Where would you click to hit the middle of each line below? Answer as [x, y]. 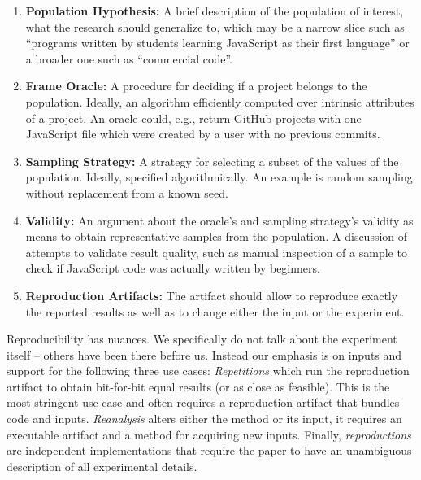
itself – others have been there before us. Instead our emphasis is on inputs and [204, 354]
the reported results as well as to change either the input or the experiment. [215, 311]
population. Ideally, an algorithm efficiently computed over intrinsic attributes [220, 101]
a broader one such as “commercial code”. [129, 58]
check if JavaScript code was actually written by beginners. [173, 268]
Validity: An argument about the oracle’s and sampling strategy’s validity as [219, 220]
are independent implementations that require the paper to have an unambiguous [209, 450]
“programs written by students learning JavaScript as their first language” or [217, 43]
